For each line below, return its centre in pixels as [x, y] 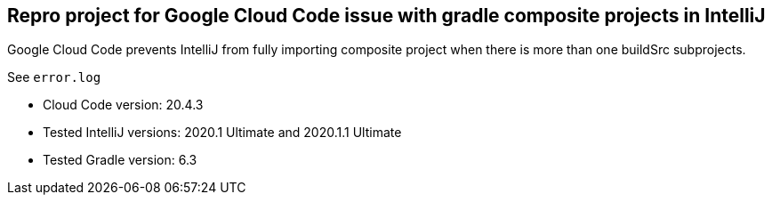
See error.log [54, 77]
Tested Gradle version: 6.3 [120, 160]
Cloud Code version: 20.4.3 [123, 105]
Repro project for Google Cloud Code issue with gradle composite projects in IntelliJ [386, 16]
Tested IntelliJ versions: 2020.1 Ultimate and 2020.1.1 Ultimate [222, 133]
